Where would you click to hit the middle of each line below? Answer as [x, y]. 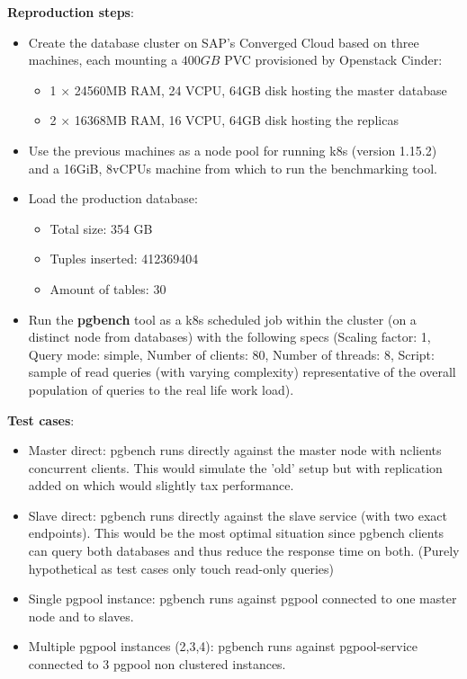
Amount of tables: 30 [108, 288]
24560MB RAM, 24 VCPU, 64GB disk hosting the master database [260, 89]
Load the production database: [113, 198]
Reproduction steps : [71, 12]
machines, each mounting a [103, 60]
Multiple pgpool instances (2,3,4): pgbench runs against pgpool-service [223, 646]
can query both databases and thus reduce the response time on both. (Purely [244, 551]
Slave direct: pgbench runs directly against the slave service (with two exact [238, 515]
